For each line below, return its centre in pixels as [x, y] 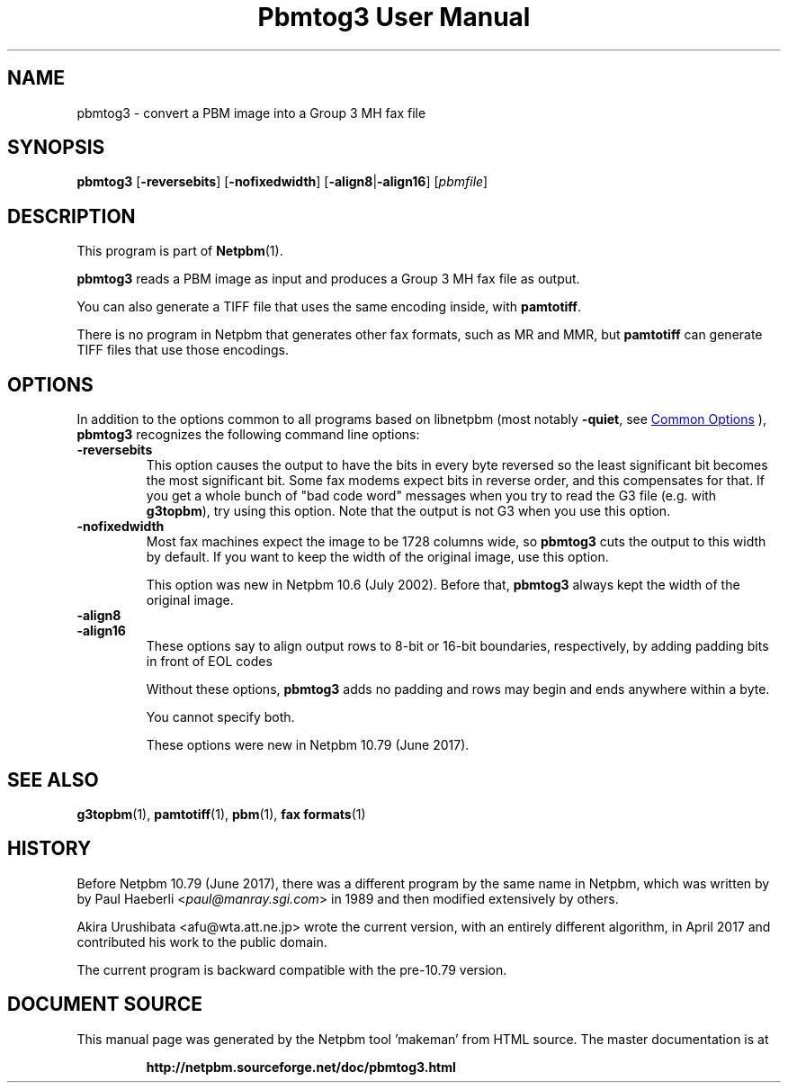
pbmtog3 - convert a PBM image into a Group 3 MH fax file [251, 113]
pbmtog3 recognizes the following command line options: [248, 435]
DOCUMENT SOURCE [105, 1004]
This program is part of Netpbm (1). [180, 251]
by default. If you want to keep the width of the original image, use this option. [377, 557]
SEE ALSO [53, 779]
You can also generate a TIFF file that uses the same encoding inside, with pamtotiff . [329, 307]
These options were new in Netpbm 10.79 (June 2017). [308, 745]
